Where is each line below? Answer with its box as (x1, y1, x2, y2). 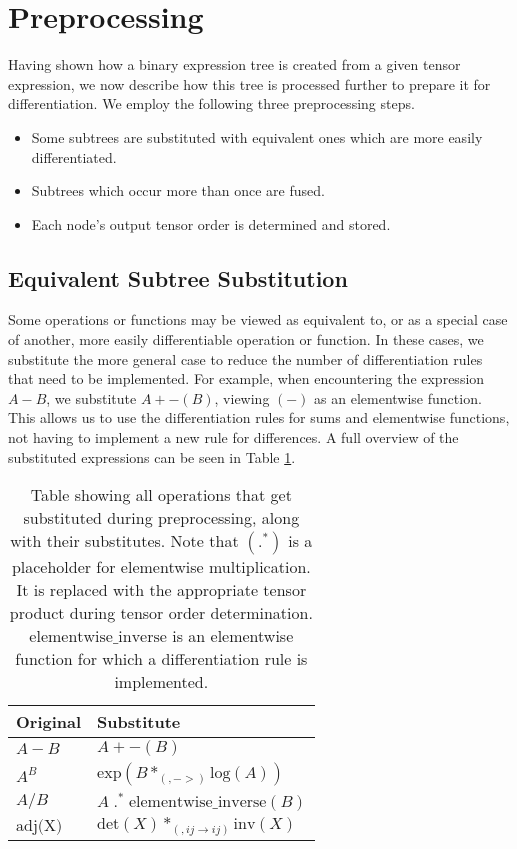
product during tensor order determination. (9, 601, 313, 625)
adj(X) (16, 817, 63, 834)
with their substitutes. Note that (10, 529, 239, 553)
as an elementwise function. (314, 387, 482, 408)
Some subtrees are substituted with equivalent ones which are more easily (31, 126, 483, 147)
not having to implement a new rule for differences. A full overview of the (8, 427, 459, 448)
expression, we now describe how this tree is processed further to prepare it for (8, 73, 491, 94)
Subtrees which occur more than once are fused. (31, 180, 325, 201)
